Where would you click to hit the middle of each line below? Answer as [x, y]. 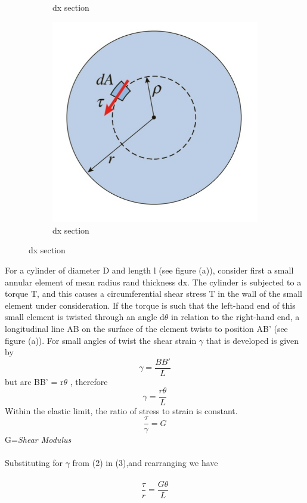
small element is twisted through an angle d [85, 317]
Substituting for [34, 463]
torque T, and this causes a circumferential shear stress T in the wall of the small [153, 294]
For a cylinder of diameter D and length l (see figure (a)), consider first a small [149, 270]
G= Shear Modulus [38, 440]
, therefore [89, 381]
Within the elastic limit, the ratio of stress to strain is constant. [121, 410]
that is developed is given [252, 340]
